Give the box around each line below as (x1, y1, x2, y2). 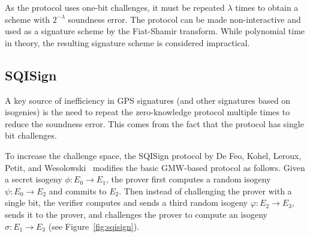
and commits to (49, 184, 107, 197)
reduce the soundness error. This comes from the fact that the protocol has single (5, 117, 304, 130)
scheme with (5, 13, 50, 25)
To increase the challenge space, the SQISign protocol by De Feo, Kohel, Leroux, (5, 149, 302, 161)
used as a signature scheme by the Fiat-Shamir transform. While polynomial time (5, 25, 305, 37)
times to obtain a (235, 1, 299, 13)
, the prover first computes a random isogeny (106, 173, 271, 185)
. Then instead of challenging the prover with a (119, 184, 292, 197)
